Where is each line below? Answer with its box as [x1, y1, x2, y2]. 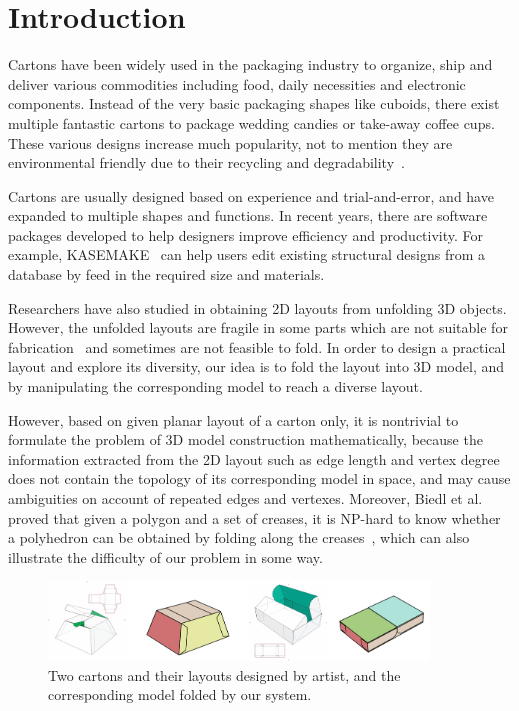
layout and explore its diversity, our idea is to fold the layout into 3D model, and [8, 356, 505, 377]
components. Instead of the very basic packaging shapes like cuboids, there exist [8, 93, 500, 114]
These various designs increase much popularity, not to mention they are [8, 132, 453, 153]
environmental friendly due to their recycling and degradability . [8, 152, 405, 173]
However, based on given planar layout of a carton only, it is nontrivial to [8, 409, 459, 430]
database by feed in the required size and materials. [8, 264, 325, 285]
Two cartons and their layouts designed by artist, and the [48, 664, 401, 685]
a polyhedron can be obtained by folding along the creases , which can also [8, 527, 470, 548]
